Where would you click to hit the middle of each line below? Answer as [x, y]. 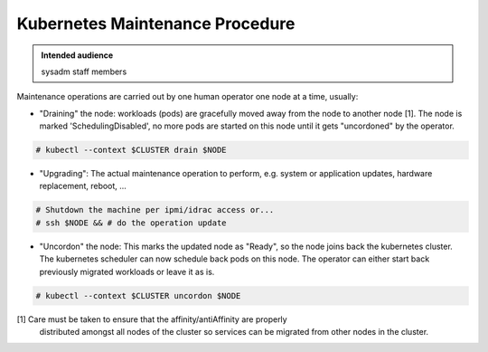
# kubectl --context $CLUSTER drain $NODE [131, 150]
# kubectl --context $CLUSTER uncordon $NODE [138, 295]
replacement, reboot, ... [83, 186]
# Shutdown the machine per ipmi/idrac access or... [155, 210]
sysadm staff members [84, 71]
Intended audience [77, 55]
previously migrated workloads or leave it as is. [127, 271]
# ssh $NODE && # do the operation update [131, 223]
